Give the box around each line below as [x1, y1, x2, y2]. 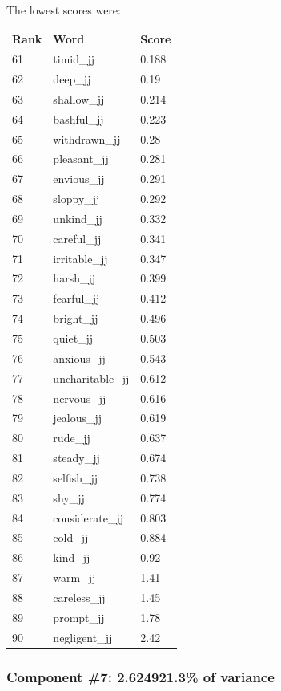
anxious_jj [53, 349, 106, 366]
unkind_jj [53, 209, 102, 226]
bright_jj [53, 310, 98, 327]
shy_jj [53, 489, 85, 506]
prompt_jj [53, 608, 105, 625]
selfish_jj [53, 469, 98, 486]
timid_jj [53, 51, 95, 67]
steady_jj [53, 449, 100, 466]
